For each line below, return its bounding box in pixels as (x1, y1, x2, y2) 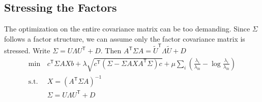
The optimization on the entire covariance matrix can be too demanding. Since (4, 23, 250, 34)
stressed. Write (4, 45, 50, 56)
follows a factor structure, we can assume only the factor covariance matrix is (4, 33, 245, 44)
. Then (100, 45, 122, 56)
